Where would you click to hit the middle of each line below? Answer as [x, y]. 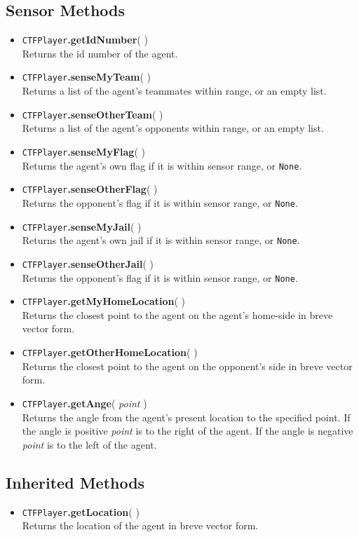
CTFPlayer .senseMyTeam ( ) [86, 77]
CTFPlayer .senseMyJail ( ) [82, 226]
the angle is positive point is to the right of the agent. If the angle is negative [188, 431]
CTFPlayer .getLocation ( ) [81, 511]
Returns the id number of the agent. [100, 53]
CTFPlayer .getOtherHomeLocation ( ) [110, 352]
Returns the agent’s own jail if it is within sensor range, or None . [161, 240]
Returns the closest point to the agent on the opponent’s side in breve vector [187, 366]
